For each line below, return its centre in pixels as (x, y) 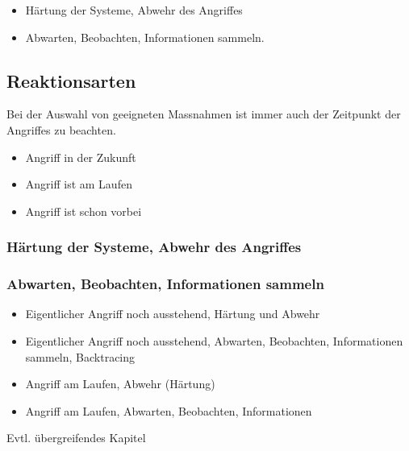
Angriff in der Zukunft (81, 157)
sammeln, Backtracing (80, 356)
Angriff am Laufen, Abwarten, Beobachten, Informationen (169, 410)
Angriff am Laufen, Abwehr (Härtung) (120, 384)
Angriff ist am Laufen (79, 184)
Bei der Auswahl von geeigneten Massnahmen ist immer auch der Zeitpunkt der (204, 114)
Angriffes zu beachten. (61, 129)
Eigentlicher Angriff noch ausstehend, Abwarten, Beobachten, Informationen (214, 341)
